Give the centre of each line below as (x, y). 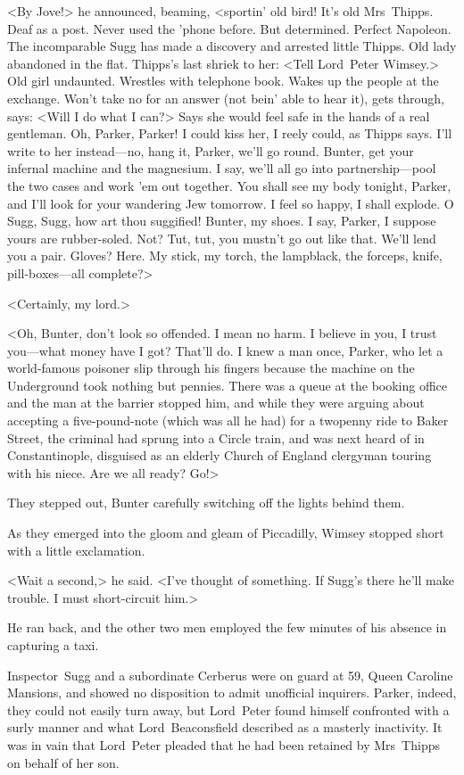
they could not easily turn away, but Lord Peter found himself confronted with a (228, 709)
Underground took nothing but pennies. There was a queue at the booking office (228, 385)
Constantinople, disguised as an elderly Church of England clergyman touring (220, 455)
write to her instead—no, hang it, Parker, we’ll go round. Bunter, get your (211, 150)
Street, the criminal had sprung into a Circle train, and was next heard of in (216, 437)
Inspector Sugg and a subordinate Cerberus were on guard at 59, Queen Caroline (230, 675)
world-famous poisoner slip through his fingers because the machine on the (211, 368)
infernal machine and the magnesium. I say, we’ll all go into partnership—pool (222, 168)
